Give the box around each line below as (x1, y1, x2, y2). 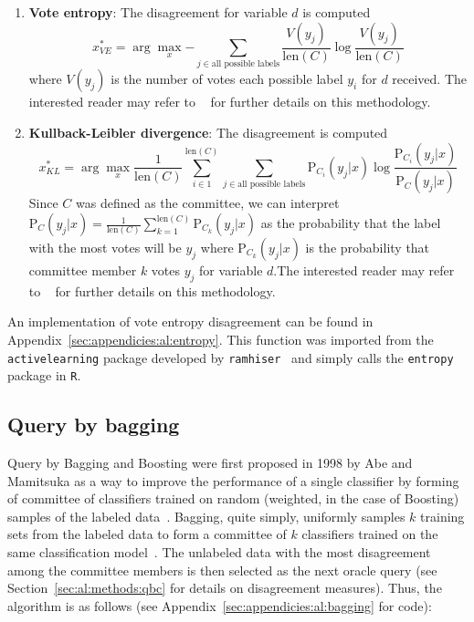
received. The (392, 69, 468, 88)
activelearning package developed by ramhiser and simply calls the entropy (7, 347, 454, 367)
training (420, 506, 465, 525)
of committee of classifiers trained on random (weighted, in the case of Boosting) (7, 489, 459, 508)
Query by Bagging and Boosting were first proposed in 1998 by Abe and (7, 453, 413, 472)
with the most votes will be (28, 238, 182, 257)
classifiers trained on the (301, 524, 438, 544)
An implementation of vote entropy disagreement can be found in (7, 312, 374, 331)
